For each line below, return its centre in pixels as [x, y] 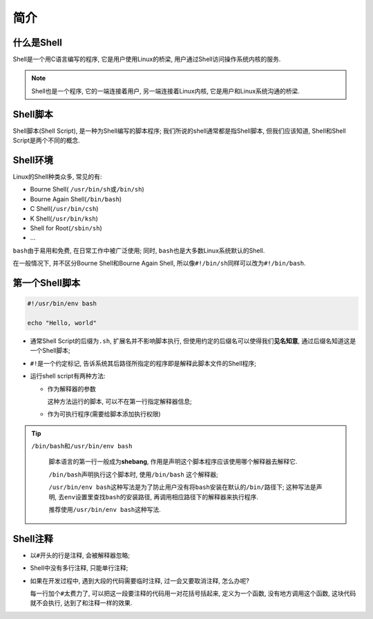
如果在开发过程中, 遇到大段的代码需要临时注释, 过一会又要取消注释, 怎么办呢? [140, 580]
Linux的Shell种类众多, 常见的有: [57, 177]
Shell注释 [33, 538]
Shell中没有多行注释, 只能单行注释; [79, 568]
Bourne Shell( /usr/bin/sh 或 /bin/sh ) [87, 190]
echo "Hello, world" [62, 323]
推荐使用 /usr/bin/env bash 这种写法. [105, 510]
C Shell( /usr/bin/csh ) [64, 209]
